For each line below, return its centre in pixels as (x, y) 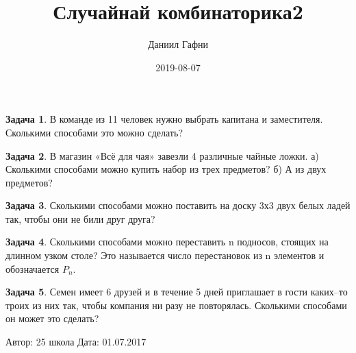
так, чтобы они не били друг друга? (80, 218)
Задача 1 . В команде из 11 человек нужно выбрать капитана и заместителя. (164, 119)
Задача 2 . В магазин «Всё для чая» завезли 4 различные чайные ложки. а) (162, 155)
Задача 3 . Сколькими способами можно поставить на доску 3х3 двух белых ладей (178, 205)
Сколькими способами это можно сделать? (94, 132)
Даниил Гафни (178, 44)
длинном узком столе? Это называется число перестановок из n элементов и (165, 255)
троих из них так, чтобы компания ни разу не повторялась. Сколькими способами (176, 305)
